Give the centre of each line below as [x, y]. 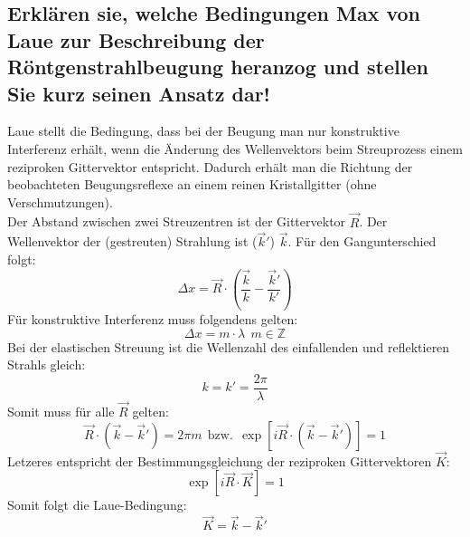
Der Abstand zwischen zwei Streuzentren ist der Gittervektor [177, 221]
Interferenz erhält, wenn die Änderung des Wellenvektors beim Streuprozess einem [235, 148]
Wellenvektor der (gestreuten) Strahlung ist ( [132, 241]
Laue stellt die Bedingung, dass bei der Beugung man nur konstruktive [203, 131]
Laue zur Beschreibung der [136, 39]
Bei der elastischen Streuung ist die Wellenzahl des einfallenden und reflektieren [229, 346]
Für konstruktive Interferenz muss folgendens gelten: [153, 319]
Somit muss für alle [61, 412]
